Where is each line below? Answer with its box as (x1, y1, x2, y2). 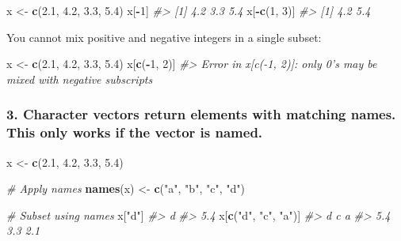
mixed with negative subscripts (6, 70, 153, 87)
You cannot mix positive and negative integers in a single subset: (6, 28, 322, 45)
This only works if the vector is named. (6, 122, 263, 142)
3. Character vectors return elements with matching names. (6, 104, 396, 124)
